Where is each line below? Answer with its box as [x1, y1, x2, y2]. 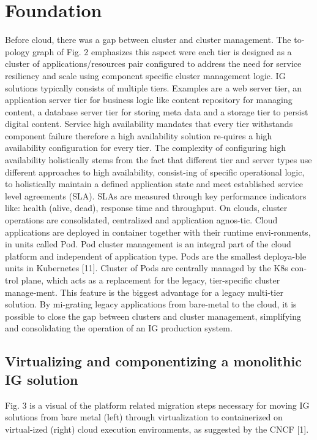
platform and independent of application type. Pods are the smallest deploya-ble [5, 249, 307, 262]
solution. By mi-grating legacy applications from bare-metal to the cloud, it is [5, 298, 297, 311]
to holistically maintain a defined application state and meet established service [5, 177, 303, 190]
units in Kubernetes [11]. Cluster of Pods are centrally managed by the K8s [5, 261, 288, 274]
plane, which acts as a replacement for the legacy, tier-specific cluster [21, 274, 280, 286]
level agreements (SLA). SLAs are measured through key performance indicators [5, 189, 307, 202]
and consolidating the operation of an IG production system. [5, 322, 233, 334]
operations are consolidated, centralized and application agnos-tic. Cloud [5, 214, 278, 226]
